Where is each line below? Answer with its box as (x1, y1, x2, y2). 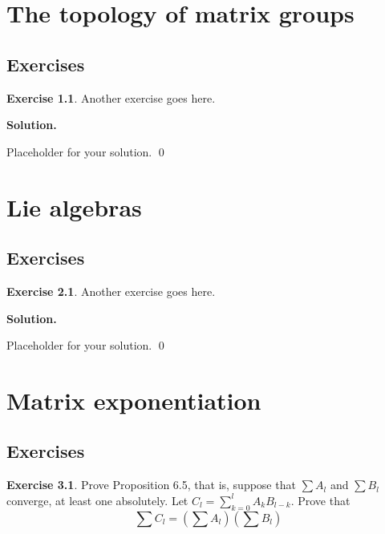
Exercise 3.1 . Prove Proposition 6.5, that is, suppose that (6, 476, 296, 493)
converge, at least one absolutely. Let (6, 492, 188, 508)
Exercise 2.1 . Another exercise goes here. (6, 282, 216, 299)
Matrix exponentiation (6, 383, 261, 416)
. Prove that (290, 492, 351, 508)
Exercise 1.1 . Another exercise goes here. (6, 89, 216, 106)
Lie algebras (6, 190, 142, 223)
